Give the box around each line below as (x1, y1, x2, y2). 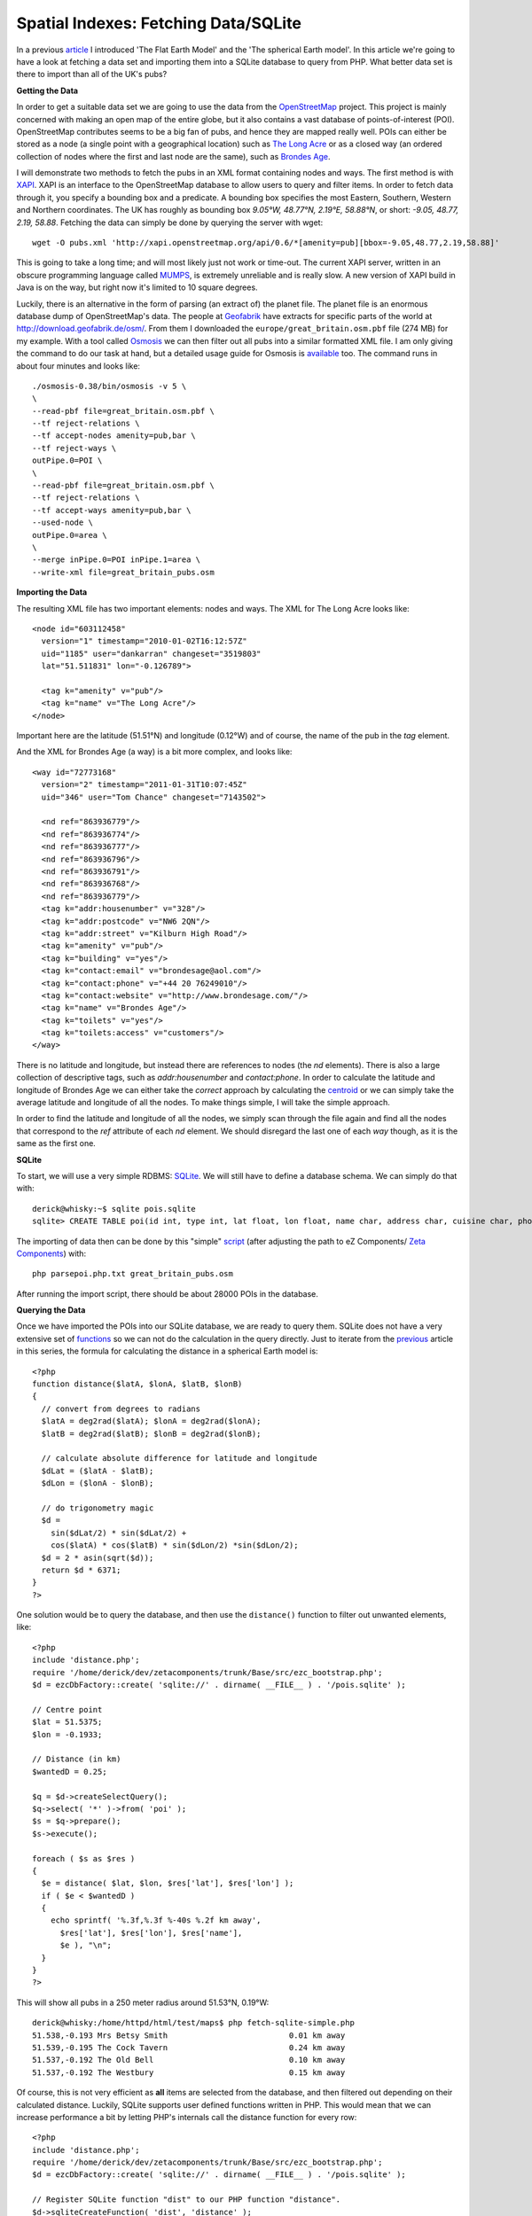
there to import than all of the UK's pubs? (16, 69, 168, 80)
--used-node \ (32, 518, 93, 527)
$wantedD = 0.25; (32, 1767, 107, 1776)
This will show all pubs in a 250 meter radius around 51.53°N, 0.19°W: (16, 1997, 270, 2008)
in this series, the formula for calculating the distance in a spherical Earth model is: (16, 1346, 318, 1356)
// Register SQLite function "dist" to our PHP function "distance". (32, 2195, 341, 2204)
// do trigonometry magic (41, 1502, 154, 1513)
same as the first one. (16, 1138, 97, 1149)
